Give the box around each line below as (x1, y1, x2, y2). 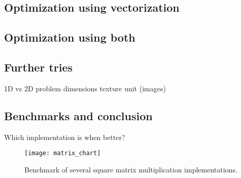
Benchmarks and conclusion (4, 108, 153, 123)
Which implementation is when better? (4, 131, 125, 142)
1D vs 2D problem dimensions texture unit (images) (4, 83, 166, 93)
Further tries (4, 59, 73, 75)
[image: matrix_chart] (24, 150, 101, 157)
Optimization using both (4, 29, 135, 45)
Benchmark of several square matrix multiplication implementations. (24, 164, 237, 174)
